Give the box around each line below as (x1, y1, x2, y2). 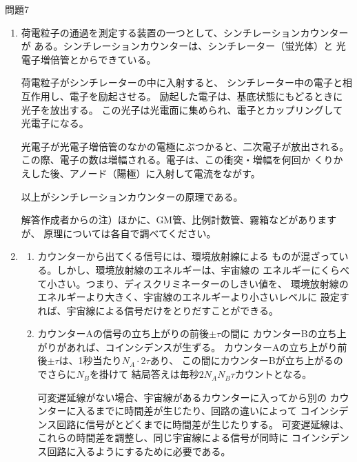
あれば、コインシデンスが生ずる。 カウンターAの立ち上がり (66, 339, 338, 354)
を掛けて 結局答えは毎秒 (90, 367, 199, 381)
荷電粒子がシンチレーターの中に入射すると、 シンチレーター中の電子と (21, 75, 343, 90)
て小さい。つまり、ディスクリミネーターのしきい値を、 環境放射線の (37, 276, 349, 290)
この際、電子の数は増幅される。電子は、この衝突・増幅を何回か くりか (21, 152, 343, 167)
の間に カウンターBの (221, 326, 318, 341)
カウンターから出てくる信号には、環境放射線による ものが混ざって (37, 249, 339, 263)
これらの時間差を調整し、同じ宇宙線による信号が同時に (37, 430, 289, 445)
